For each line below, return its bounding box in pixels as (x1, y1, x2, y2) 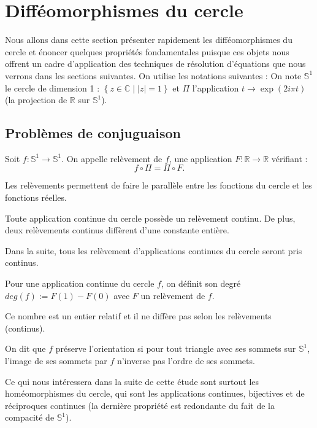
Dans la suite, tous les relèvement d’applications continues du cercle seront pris (5, 244, 302, 257)
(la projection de (5, 93, 67, 106)
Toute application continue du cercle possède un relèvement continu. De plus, (5, 211, 296, 224)
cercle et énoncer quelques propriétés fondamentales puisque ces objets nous (5, 45, 289, 58)
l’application (192, 81, 239, 94)
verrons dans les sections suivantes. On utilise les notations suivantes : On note (5, 69, 302, 82)
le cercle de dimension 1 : (5, 81, 100, 94)
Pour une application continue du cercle (5, 277, 155, 290)
